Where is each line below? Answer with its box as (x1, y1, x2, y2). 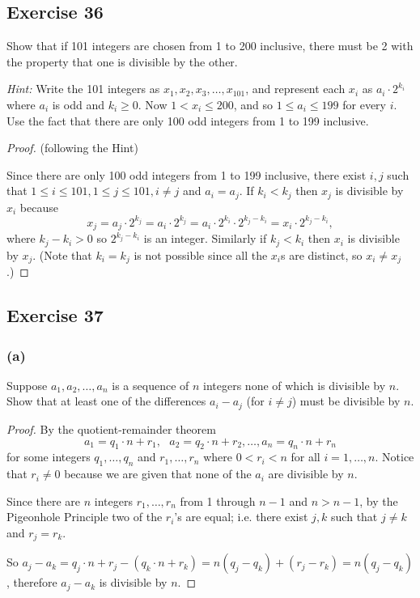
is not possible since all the (134, 246, 268, 263)
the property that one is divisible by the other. (6, 53, 238, 70)
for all (291, 448, 320, 465)
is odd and (52, 95, 104, 112)
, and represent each (245, 80, 346, 97)
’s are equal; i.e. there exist (174, 508, 308, 525)
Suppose (6, 376, 48, 393)
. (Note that (32, 246, 92, 263)
